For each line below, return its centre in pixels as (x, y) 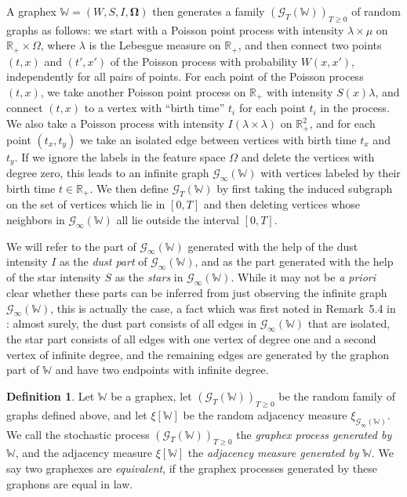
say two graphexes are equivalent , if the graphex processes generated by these (192, 468)
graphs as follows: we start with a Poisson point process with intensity (175, 29)
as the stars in (149, 277)
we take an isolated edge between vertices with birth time (218, 139)
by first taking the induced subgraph (305, 188)
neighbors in (36, 219)
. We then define (129, 188)
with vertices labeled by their (331, 172)
